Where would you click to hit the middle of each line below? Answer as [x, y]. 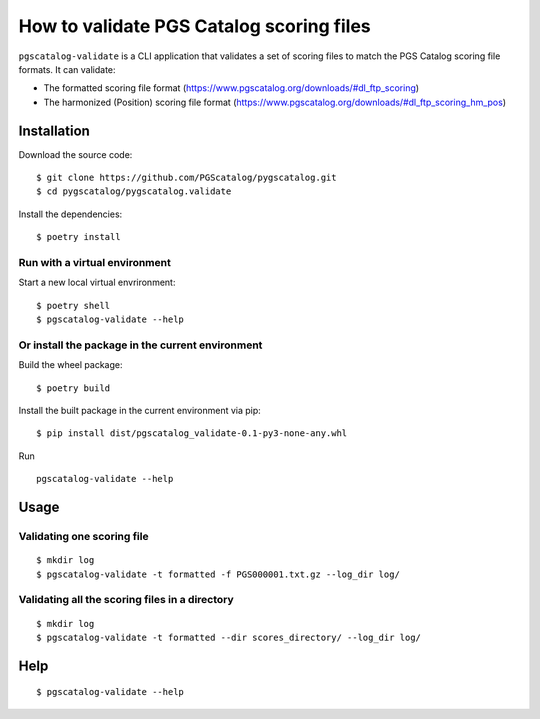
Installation [54, 130]
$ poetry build [73, 388]
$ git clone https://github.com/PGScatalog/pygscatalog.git [186, 178]
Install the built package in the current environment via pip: [140, 411]
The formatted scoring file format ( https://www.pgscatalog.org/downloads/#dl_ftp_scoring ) [231, 88]
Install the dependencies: [70, 214]
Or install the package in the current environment [140, 345]
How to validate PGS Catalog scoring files [194, 26]
